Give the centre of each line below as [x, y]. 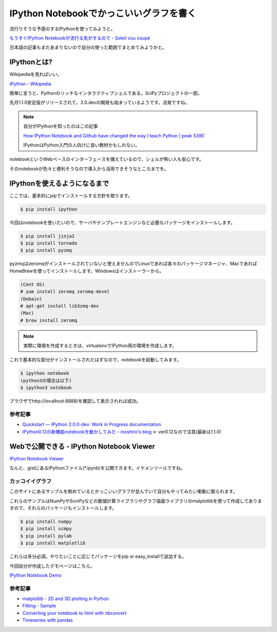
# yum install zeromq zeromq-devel [65, 292]
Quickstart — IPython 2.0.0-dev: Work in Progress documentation [92, 424]
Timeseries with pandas [48, 620]
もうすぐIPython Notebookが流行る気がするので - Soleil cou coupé [80, 38]
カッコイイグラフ [31, 481]
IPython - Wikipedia [30, 84]
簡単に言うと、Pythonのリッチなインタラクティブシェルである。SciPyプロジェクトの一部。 [106, 93]
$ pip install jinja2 [47, 236]
